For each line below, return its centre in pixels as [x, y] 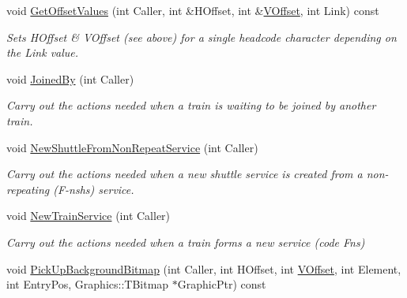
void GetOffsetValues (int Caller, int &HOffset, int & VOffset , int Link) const [193, 10]
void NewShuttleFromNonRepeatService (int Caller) [132, 147]
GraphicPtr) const [222, 284]
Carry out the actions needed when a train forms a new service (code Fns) [186, 242]
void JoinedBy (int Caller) [70, 78]
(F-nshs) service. [94, 189]
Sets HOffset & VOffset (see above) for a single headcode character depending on [202, 37]
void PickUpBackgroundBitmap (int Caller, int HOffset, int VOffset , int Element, [204, 268]
